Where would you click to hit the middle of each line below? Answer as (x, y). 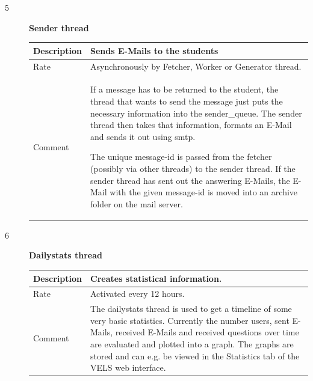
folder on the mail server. (137, 203)
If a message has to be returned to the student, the (184, 89)
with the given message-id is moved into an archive (204, 192)
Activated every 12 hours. (138, 294)
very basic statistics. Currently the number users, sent (190, 320)
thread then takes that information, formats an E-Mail (191, 125)
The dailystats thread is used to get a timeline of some (191, 309)
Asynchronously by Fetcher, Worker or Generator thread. (196, 66)
